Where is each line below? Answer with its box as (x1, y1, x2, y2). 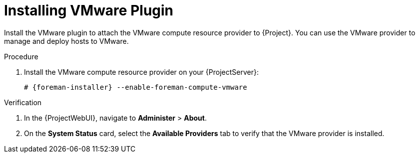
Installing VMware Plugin (4, 2, 174, 19)
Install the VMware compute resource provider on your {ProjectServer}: (24, 67, 259, 76)
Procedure (4, 52, 38, 61)
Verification (4, 98, 42, 107)
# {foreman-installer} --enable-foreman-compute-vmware (24, 83, 247, 91)
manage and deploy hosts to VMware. (4, 36, 129, 45)
